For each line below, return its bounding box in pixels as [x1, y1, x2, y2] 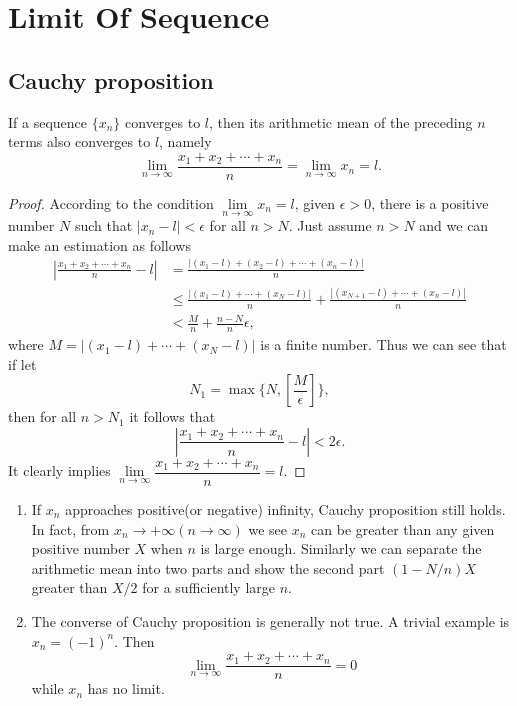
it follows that [129, 406, 216, 427]
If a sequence [8, 111, 88, 132]
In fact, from [31, 518, 110, 539]
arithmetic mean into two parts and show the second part [31, 557, 385, 578]
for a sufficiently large [142, 577, 276, 598]
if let [8, 353, 37, 374]
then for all [8, 406, 77, 427]
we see [248, 518, 288, 539]
